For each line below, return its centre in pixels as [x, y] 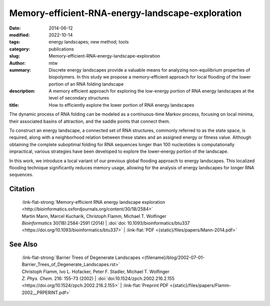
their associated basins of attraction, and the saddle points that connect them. [90, 121]
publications [61, 49]
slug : [14, 56]
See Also [23, 245]
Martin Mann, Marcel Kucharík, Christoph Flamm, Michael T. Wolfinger [94, 216]
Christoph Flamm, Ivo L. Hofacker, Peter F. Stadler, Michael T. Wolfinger [96, 271]
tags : [15, 42]
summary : [20, 70]
